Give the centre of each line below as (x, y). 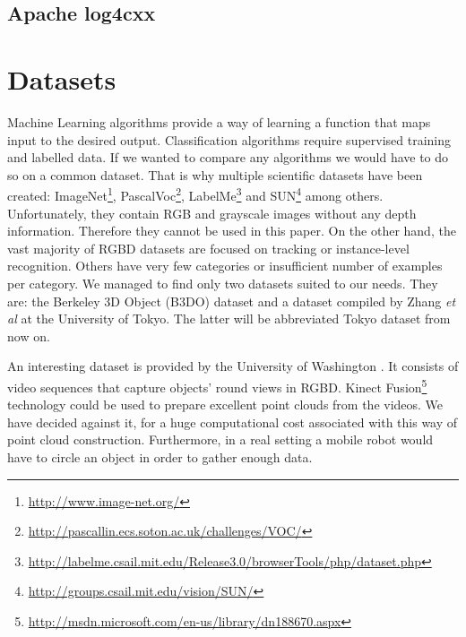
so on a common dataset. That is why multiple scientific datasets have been (215, 174)
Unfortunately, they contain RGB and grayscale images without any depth (212, 213)
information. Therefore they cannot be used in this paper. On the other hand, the (232, 231)
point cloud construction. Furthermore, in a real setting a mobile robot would (220, 439)
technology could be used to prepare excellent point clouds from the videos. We (225, 405)
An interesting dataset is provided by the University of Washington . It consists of (233, 366)
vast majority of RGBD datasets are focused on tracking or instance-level (208, 248)
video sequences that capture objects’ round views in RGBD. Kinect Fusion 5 (217, 385)
